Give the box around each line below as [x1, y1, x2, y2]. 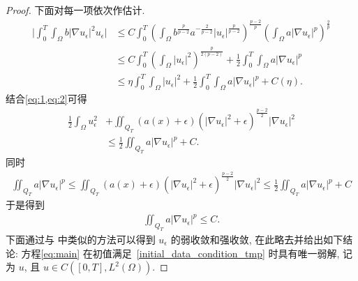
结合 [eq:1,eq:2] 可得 [6, 91, 87, 106]
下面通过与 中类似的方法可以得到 [6, 231, 156, 246]
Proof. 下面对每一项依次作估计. [6, 3, 145, 17]
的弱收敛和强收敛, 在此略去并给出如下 [170, 231, 343, 246]
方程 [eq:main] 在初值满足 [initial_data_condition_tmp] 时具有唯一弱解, [21, 245, 340, 260]
